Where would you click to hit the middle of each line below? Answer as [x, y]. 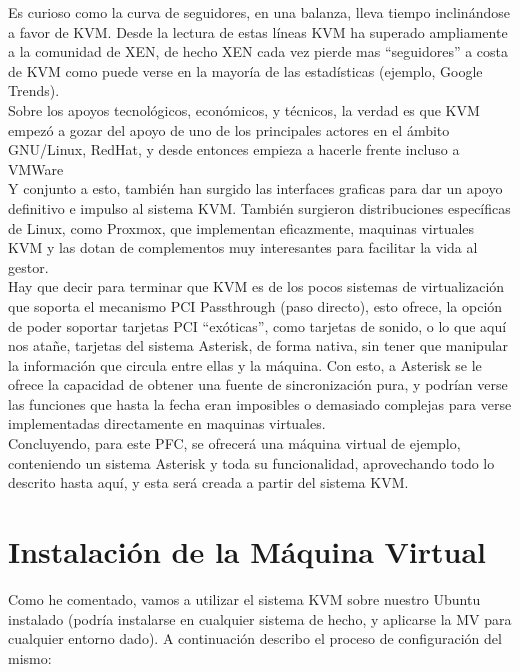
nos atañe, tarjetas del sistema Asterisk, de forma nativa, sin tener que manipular [258, 345]
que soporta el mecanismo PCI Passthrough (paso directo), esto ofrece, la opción [255, 305]
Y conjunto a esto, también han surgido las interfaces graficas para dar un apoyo [255, 188]
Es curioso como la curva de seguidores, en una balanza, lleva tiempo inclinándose [259, 12]
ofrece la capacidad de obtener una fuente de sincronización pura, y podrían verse [258, 384]
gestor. [28, 266]
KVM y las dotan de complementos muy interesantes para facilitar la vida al [243, 247]
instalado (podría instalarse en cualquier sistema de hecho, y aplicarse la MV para [260, 618]
